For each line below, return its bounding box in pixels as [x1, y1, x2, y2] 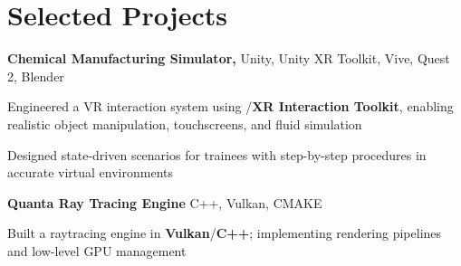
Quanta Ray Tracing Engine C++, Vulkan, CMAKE [7, 193, 322, 212]
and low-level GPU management [7, 241, 187, 260]
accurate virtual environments [7, 163, 173, 182]
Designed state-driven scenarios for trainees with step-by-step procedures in [7, 145, 427, 164]
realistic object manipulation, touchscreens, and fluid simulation [7, 114, 362, 133]
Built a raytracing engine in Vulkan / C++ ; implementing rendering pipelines [7, 223, 442, 242]
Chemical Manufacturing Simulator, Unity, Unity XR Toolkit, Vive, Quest [7, 49, 450, 68]
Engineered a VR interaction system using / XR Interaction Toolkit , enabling [7, 97, 454, 116]
